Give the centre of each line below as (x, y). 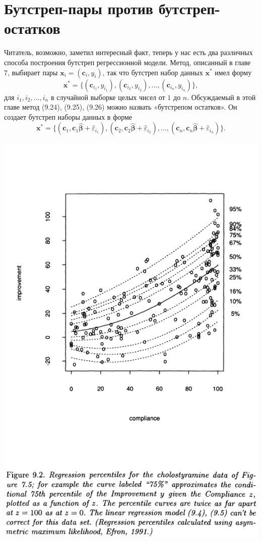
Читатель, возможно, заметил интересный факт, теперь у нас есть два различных (128, 52)
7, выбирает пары (31, 72)
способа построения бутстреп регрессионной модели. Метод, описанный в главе (127, 62)
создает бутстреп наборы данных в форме (68, 116)
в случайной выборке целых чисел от (108, 97)
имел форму (233, 72)
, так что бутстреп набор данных (153, 72)
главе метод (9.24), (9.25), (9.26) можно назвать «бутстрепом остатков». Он (121, 107)
